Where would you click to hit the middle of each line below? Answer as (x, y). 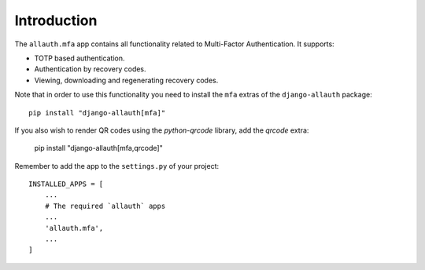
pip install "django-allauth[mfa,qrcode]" (98, 148)
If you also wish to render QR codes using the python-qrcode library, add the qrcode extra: (162, 130)
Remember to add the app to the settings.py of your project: (117, 166)
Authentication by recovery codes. (90, 69)
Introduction (56, 20)
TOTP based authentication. (79, 58)
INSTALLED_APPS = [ (66, 184)
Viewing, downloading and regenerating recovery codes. (126, 80)
